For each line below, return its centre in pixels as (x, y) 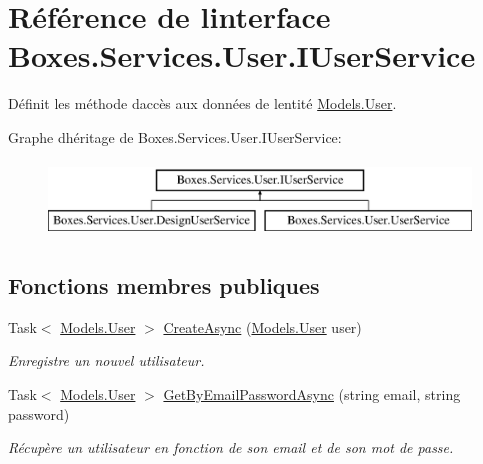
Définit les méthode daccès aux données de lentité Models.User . (202, 103)
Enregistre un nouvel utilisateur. (106, 360)
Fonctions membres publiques (164, 285)
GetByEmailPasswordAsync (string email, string (312, 394)
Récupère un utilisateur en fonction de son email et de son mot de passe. (231, 447)
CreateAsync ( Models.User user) (262, 326)
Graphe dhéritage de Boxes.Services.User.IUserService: (175, 136)
